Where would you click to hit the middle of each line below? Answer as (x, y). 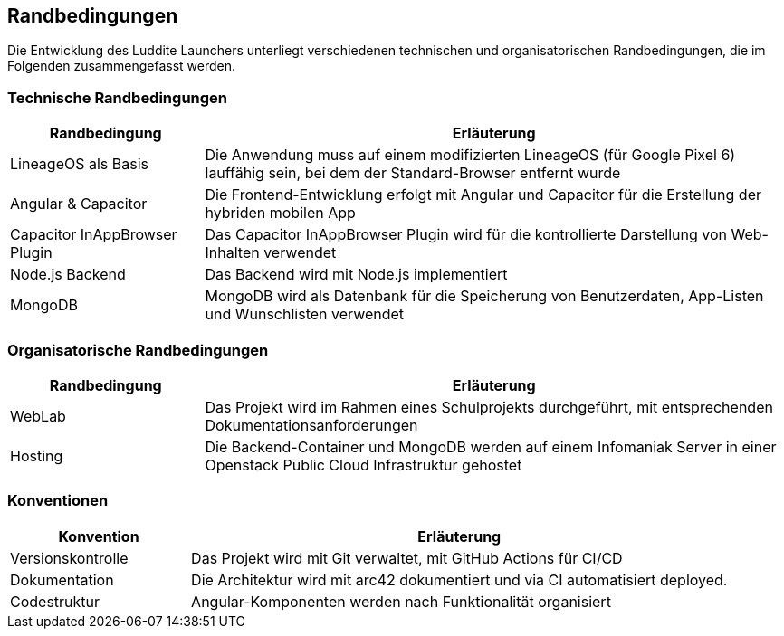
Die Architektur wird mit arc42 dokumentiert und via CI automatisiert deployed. (459, 579)
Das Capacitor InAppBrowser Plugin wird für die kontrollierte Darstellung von (466, 235)
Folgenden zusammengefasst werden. (121, 66)
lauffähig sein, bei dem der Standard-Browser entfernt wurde (413, 173)
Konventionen (58, 501)
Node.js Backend (68, 275)
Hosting (37, 456)
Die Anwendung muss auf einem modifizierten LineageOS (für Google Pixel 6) (470, 155)
